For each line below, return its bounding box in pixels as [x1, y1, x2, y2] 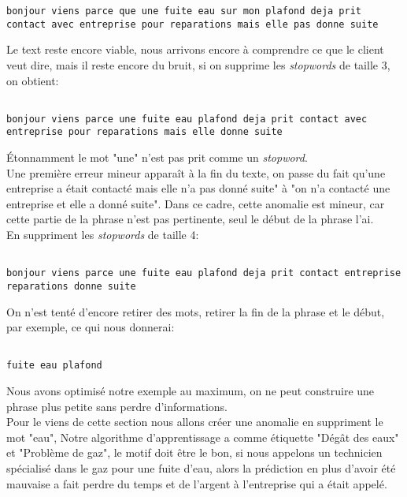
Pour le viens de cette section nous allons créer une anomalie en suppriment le [6, 413, 383, 430]
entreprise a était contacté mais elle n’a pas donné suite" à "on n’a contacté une [6, 180, 390, 196]
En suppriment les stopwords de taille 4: [6, 226, 199, 243]
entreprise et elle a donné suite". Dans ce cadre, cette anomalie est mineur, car [6, 195, 385, 211]
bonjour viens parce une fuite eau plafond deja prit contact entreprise [6, 267, 401, 279]
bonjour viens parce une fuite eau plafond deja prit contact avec [6, 113, 368, 125]
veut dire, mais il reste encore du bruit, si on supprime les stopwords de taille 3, [6, 56, 390, 73]
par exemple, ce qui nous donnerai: [6, 319, 175, 335]
